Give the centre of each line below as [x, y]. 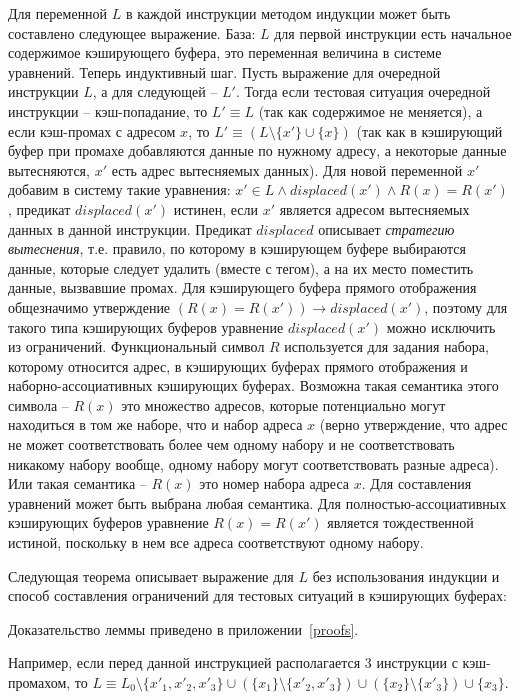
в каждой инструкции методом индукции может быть [288, 13]
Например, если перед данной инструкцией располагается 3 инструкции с [233, 662]
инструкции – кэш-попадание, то [108, 110]
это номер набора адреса [274, 483]
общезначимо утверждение [89, 306]
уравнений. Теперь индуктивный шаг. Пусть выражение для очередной [224, 71]
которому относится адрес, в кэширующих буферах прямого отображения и [238, 365]
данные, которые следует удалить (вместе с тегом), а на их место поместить [241, 267]
